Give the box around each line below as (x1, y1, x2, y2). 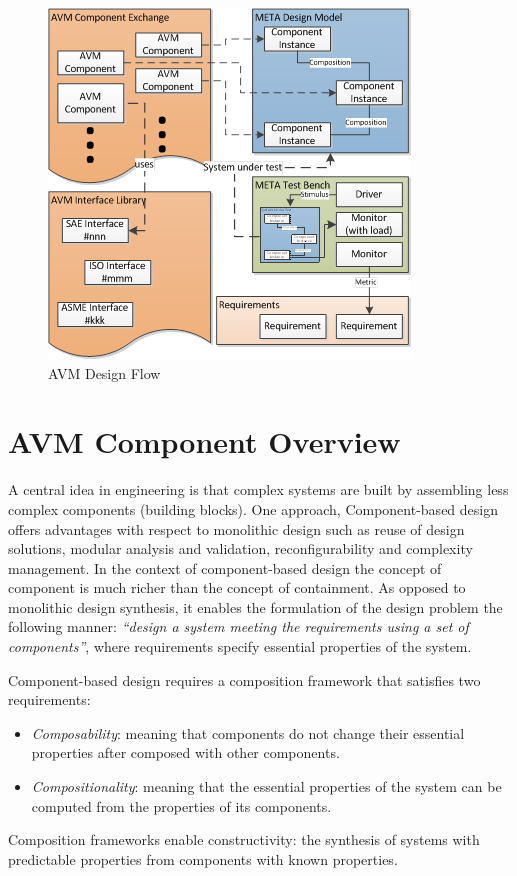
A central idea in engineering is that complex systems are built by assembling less (8, 479, 509, 500)
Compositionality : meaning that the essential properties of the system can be (31, 776, 502, 797)
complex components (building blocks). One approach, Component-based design (8, 498, 498, 519)
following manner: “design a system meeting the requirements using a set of (8, 616, 469, 637)
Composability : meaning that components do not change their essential (31, 722, 465, 743)
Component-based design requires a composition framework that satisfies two (8, 669, 481, 690)
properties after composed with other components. (31, 742, 340, 763)
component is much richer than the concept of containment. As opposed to (8, 577, 466, 598)
